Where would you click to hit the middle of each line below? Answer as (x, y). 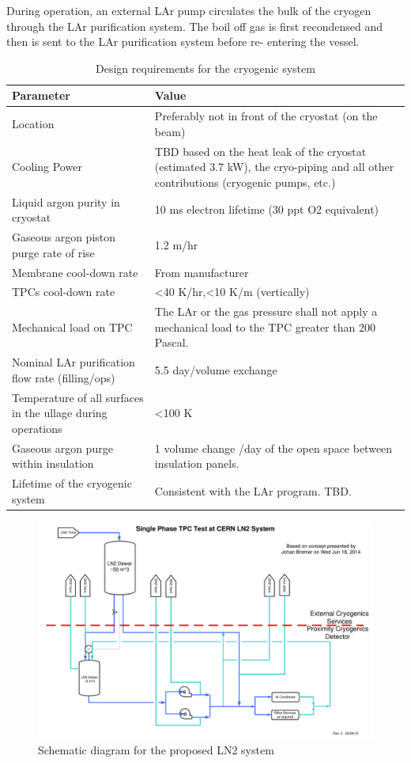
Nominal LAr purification (74, 362)
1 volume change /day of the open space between (273, 448)
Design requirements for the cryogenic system (205, 68)
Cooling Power (47, 167)
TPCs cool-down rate (64, 292)
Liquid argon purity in (66, 201)
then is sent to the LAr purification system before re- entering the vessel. (183, 42)
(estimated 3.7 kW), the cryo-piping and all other (274, 167)
